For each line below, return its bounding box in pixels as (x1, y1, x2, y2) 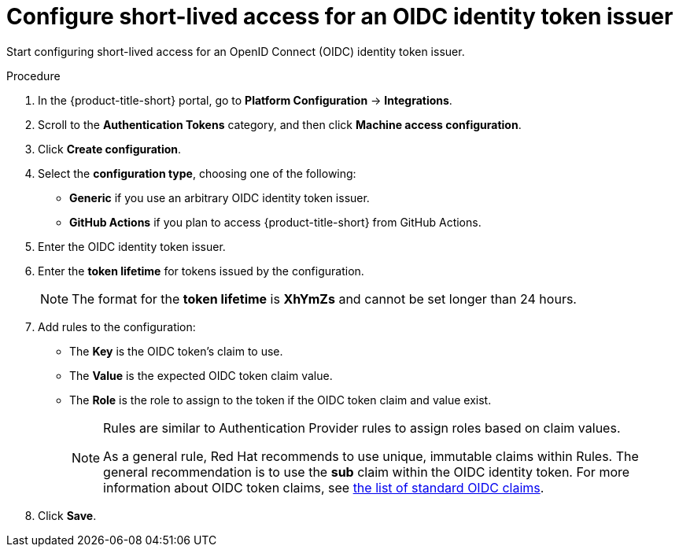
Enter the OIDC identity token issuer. (38, 239, 226, 253)
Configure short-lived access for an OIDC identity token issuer (6, 3, 673, 30)
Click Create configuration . (38, 142, 182, 156)
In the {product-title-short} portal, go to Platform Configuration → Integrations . (38, 93, 452, 107)
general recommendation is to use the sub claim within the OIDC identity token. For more (103, 463, 630, 480)
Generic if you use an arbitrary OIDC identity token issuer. (69, 190, 370, 205)
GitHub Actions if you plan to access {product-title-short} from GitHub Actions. (69, 215, 482, 229)
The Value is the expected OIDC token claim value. (69, 368, 333, 382)
